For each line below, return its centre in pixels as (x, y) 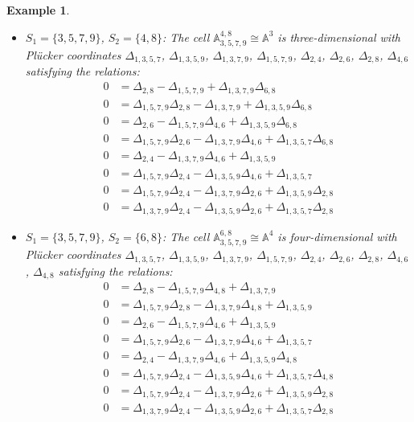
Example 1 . (38, 10)
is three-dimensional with (339, 37)
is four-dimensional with (337, 236)
